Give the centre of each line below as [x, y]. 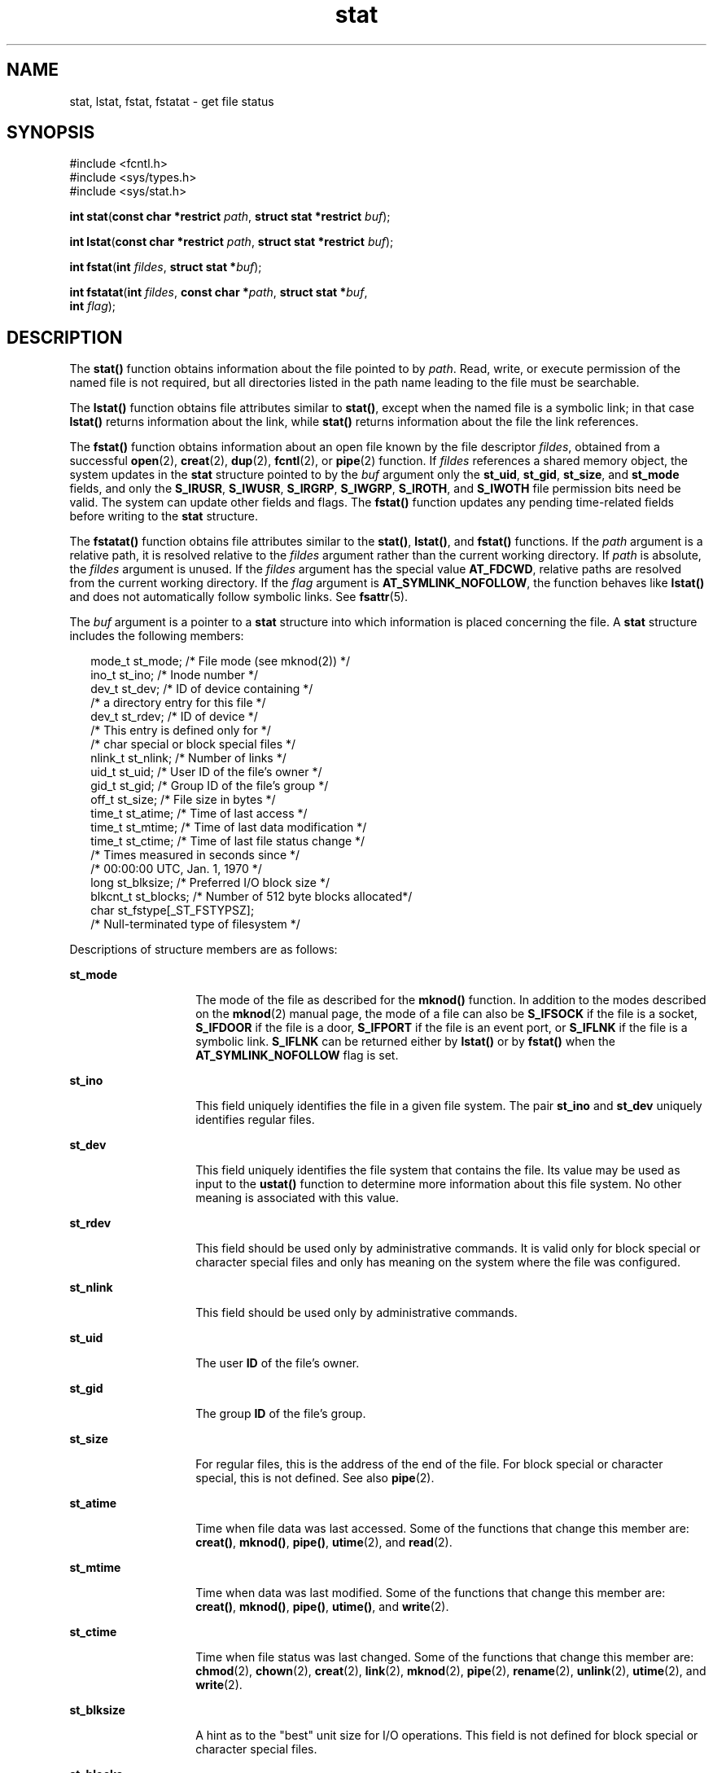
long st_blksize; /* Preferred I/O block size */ [210, 883]
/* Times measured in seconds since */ [195, 855]
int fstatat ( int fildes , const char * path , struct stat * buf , [219, 292]
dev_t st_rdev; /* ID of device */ [174, 717]
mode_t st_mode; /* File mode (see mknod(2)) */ [221, 661]
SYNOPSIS [51, 133]
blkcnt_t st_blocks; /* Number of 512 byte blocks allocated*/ [252, 897]
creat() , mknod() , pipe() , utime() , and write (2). [322, 1607]
